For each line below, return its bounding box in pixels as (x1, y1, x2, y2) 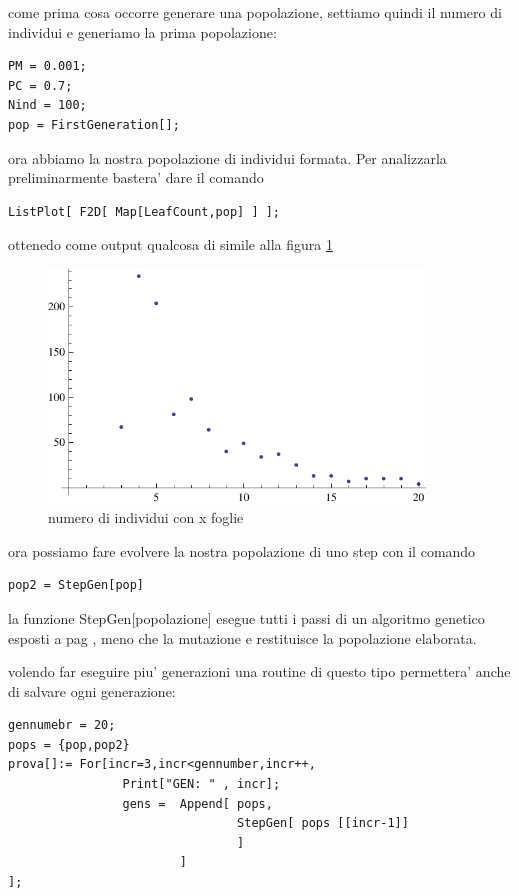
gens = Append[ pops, (122, 796, 273, 811)
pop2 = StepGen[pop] (8, 578, 145, 593)
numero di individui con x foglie (48, 507, 244, 528)
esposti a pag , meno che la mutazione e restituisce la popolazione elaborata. (8, 627, 477, 648)
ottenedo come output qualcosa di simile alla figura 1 (8, 234, 333, 255)
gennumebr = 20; (8, 718, 116, 733)
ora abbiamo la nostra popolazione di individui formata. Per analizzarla (8, 147, 447, 168)
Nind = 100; (8, 98, 87, 113)
